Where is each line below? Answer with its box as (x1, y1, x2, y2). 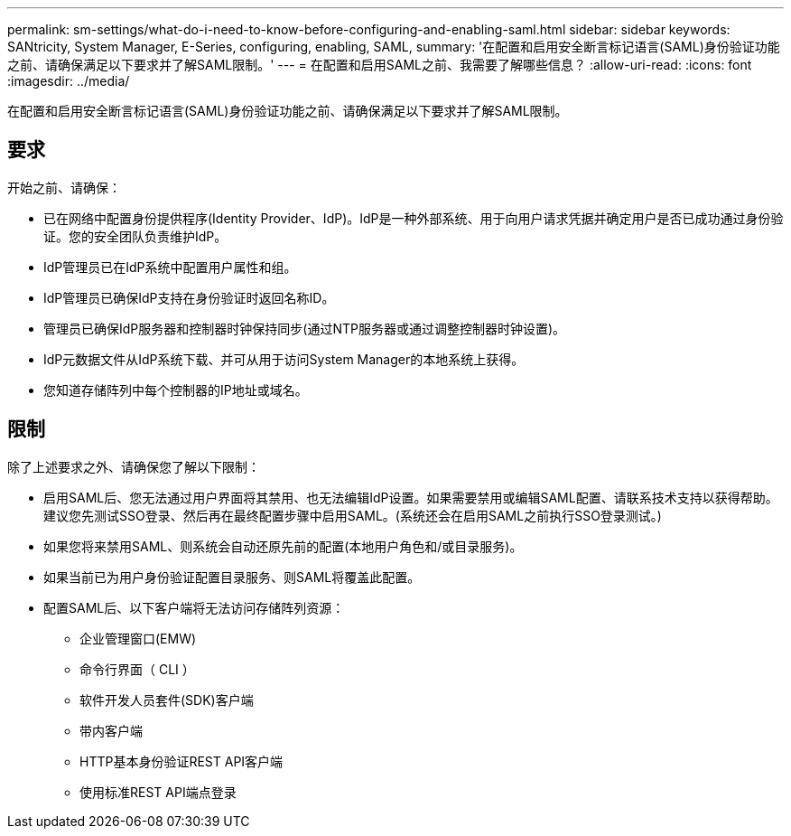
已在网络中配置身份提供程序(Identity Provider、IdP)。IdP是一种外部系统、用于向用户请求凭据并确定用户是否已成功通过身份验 (43, 210, 784, 226)
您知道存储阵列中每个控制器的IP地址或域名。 (43, 381, 308, 398)
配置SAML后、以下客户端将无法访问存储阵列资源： (43, 599, 345, 615)
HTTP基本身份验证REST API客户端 (79, 753, 284, 769)
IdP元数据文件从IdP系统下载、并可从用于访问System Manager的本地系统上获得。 (43, 351, 525, 367)
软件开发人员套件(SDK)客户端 (79, 691, 254, 708)
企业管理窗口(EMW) (79, 630, 197, 646)
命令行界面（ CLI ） (79, 661, 195, 677)
